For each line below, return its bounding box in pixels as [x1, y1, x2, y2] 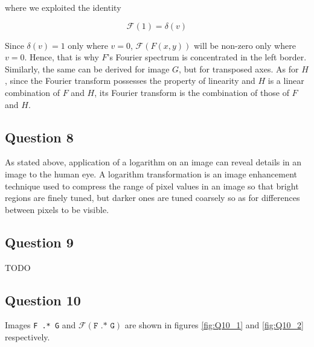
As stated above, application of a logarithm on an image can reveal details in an [5, 156, 302, 168]
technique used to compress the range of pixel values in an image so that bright [5, 179, 299, 192]
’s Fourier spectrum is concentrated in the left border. [107, 51, 307, 63]
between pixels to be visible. [5, 203, 109, 215]
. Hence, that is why [24, 51, 99, 63]
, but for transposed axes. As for [179, 62, 299, 75]
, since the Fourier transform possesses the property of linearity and [5, 74, 255, 87]
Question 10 [5, 290, 81, 309]
